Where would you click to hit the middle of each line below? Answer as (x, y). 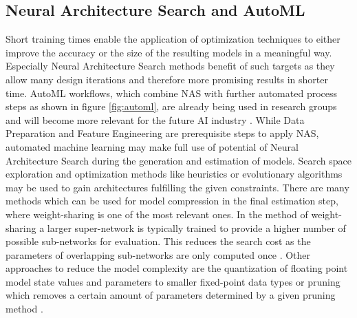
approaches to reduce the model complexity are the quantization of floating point (177, 268)
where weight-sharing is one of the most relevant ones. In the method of (157, 214)
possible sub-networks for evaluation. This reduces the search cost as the (158, 241)
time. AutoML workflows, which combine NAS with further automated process (172, 93)
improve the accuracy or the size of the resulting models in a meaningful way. (169, 52)
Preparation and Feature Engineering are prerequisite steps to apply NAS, (162, 133)
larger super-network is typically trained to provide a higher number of (196, 227)
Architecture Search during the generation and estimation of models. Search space (178, 160)
